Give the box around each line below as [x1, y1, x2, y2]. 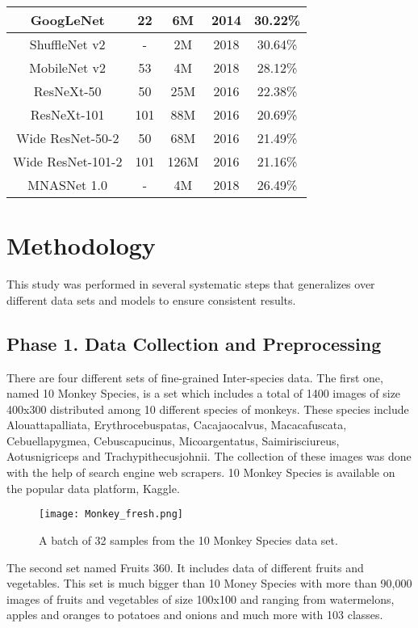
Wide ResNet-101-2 [13, 152, 123, 171]
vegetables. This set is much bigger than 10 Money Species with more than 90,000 [6, 575, 412, 592]
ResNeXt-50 [33, 82, 102, 100]
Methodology [6, 229, 156, 262]
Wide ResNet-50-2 [16, 129, 119, 147]
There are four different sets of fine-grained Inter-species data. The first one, [6, 369, 383, 386]
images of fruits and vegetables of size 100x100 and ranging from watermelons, [6, 590, 395, 607]
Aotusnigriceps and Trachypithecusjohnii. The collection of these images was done [6, 448, 412, 465]
